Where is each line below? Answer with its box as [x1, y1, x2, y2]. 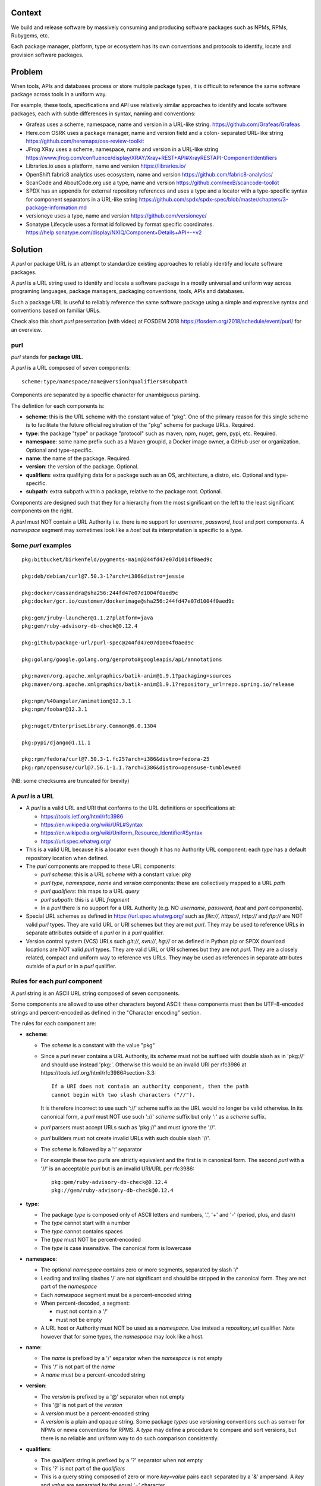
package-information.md [26, 204, 87, 211]
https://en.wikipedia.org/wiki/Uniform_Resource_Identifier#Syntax [40, 829, 203, 836]
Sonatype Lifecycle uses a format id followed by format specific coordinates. [26, 221, 214, 228]
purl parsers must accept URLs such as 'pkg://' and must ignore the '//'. [40, 1123, 216, 1131]
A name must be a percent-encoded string [40, 1371, 146, 1378]
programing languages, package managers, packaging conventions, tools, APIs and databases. [11, 288, 245, 295]
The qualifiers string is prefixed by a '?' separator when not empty [40, 1456, 203, 1463]
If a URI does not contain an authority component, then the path [51, 1083, 249, 1090]
